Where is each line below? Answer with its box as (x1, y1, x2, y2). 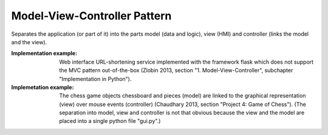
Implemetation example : (11, 84, 74, 91)
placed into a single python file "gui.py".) (59, 117, 161, 125)
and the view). (11, 38, 47, 45)
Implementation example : (11, 50, 78, 57)
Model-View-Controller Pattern (11, 9, 172, 22)
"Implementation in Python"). (59, 75, 132, 82)
